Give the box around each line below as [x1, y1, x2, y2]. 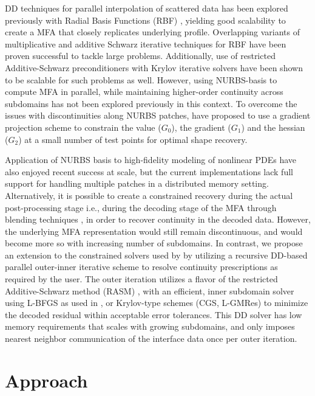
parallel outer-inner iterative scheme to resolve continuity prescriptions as [5, 260, 278, 273]
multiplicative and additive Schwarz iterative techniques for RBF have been [5, 37, 286, 50]
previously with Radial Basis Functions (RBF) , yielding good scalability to [5, 13, 286, 26]
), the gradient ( [171, 120, 231, 133]
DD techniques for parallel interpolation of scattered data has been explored [5, 2, 288, 14]
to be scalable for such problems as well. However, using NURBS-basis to [5, 73, 277, 86]
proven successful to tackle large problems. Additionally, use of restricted [5, 49, 276, 62]
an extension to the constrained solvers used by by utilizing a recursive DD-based [5, 248, 308, 261]
